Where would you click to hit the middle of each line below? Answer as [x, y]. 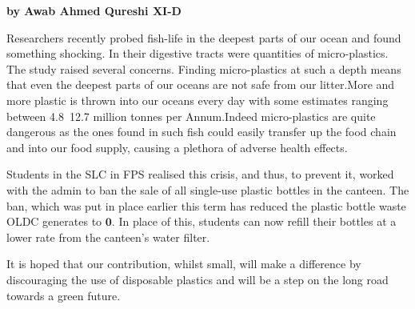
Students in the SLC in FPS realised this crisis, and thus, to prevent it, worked [200, 174]
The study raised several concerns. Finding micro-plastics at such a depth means [204, 68]
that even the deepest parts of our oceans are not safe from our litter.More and [201, 84]
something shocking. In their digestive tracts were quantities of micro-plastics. [198, 53]
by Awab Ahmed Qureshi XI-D [94, 10]
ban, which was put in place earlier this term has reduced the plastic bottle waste [206, 205]
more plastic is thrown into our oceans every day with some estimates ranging [198, 100]
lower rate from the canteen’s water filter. [108, 237]
